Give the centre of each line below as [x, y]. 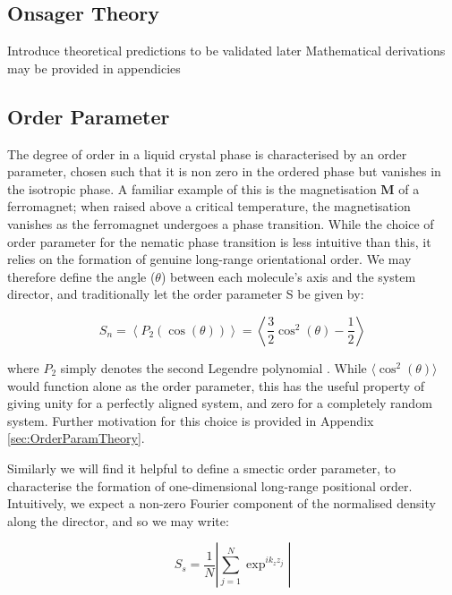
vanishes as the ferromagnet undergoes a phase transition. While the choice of [221, 223]
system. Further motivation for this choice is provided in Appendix [191, 420]
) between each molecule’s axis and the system [288, 276]
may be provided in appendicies [94, 68]
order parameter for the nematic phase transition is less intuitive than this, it [219, 241]
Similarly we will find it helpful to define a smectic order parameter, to [201, 467]
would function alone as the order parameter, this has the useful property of [216, 385]
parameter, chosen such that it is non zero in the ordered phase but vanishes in [224, 171]
